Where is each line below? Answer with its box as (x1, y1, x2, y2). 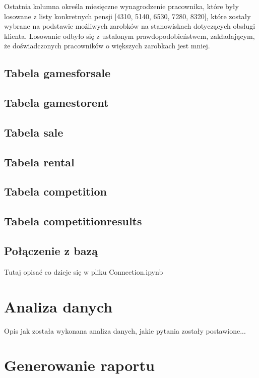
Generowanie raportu (4, 355, 155, 375)
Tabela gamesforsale (4, 65, 111, 81)
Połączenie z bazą (4, 243, 98, 259)
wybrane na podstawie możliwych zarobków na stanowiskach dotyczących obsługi (4, 21, 255, 31)
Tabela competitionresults (4, 213, 142, 229)
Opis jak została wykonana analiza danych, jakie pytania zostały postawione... (4, 325, 246, 336)
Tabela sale (4, 124, 63, 140)
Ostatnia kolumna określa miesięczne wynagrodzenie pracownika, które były (4, 1, 239, 11)
